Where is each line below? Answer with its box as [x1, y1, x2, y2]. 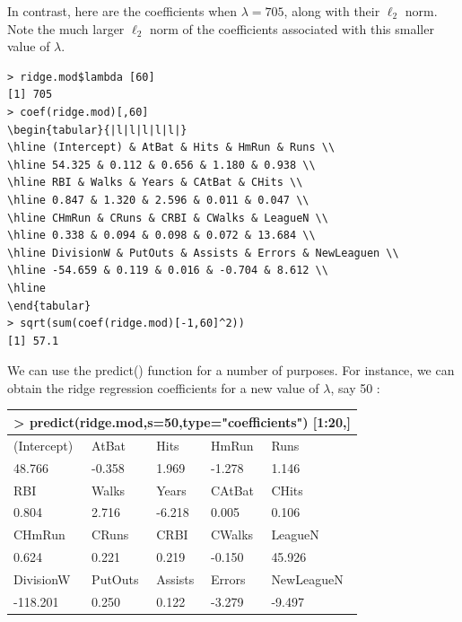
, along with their [283, 2, 380, 20]
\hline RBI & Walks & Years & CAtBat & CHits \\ [7, 176, 303, 189]
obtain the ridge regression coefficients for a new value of [7, 378, 319, 397]
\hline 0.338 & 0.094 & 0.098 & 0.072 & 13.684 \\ [7, 229, 316, 242]
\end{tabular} [7, 299, 92, 312]
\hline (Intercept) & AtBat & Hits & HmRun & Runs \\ [7, 141, 336, 154]
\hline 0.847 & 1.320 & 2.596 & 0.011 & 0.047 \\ [7, 193, 309, 206]
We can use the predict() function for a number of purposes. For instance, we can [7, 361, 455, 380]
